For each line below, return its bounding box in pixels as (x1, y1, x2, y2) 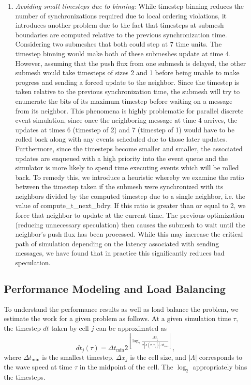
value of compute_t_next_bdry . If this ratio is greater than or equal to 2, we (15, 200, 246, 210)
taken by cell (51, 323, 89, 333)
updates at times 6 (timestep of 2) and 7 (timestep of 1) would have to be (15, 124, 235, 134)
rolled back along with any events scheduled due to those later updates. (15, 134, 227, 144)
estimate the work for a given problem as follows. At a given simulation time (4, 313, 231, 323)
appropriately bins (192, 362, 247, 372)
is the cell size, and (130, 352, 186, 362)
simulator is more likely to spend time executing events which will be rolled (15, 162, 239, 173)
